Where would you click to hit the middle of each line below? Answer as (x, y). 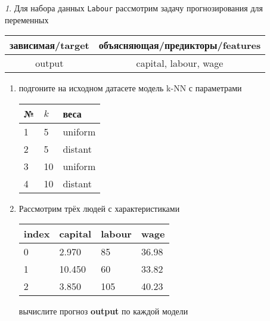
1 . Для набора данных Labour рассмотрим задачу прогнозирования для (134, 8)
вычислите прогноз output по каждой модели (103, 311)
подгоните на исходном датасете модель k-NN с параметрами (130, 88)
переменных (27, 19)
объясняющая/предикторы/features (180, 45)
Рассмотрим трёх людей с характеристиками (99, 208)
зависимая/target (49, 45)
